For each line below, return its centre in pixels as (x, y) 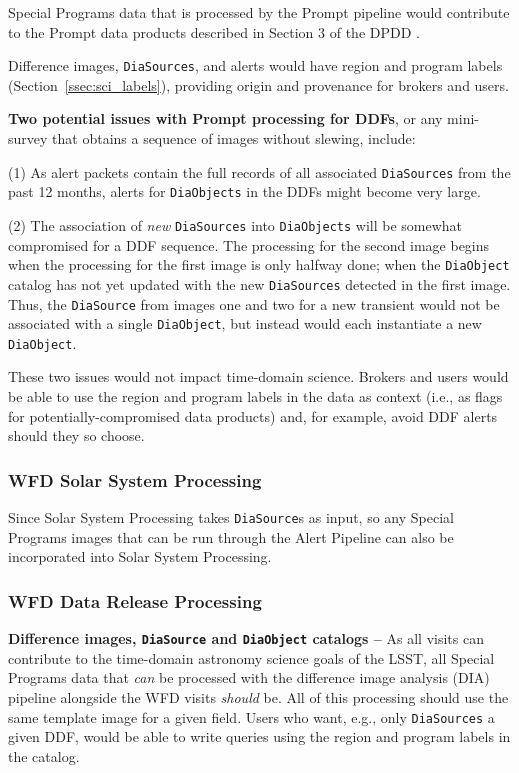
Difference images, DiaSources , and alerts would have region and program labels (255, 65)
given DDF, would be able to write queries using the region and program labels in (259, 736)
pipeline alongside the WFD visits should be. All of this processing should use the (258, 696)
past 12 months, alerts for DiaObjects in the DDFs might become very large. (244, 191)
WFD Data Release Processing (135, 600)
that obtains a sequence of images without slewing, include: (234, 138)
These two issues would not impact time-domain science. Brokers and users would (258, 376)
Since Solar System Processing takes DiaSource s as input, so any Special (231, 517)
